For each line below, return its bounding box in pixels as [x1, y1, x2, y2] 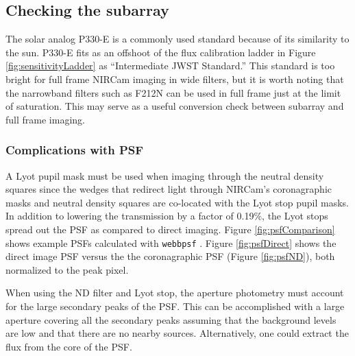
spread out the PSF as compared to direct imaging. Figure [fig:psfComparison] [5, 222, 335, 236]
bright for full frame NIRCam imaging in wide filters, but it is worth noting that [5, 71, 344, 86]
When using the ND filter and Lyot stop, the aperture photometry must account [5, 285, 344, 300]
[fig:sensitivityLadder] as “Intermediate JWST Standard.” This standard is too [5, 58, 335, 73]
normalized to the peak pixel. [5, 262, 129, 276]
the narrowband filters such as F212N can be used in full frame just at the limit [5, 85, 341, 99]
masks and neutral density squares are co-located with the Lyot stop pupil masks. [5, 195, 350, 209]
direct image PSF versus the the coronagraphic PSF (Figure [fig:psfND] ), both [5, 249, 335, 263]
